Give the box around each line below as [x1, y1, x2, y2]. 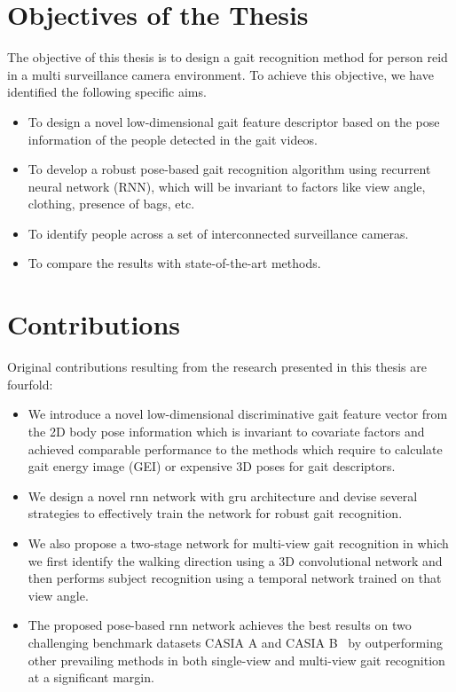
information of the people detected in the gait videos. [28, 130, 318, 148]
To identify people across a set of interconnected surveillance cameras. [28, 224, 409, 242]
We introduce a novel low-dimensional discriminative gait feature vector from [28, 405, 448, 423]
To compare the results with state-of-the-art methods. [28, 254, 321, 272]
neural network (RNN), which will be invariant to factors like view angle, [28, 177, 426, 195]
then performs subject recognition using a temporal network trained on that [28, 569, 442, 587]
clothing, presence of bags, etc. [28, 194, 195, 213]
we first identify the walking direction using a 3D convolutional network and [28, 551, 443, 570]
